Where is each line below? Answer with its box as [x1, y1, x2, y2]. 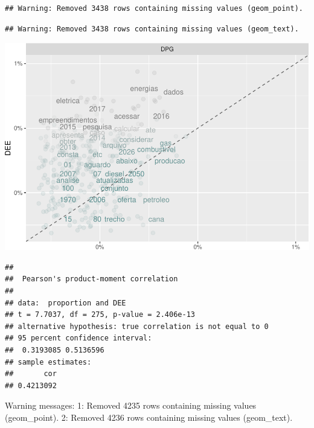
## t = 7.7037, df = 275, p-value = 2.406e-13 [5, 310, 195, 319]
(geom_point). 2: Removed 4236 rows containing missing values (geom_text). [5, 410, 293, 423]
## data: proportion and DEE [5, 298, 126, 307]
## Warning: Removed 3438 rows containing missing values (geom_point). [5, 4, 303, 13]
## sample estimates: [5, 357, 92, 366]
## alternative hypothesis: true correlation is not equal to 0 [5, 322, 269, 331]
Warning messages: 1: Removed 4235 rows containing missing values [5, 399, 257, 412]
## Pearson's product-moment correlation [5, 275, 178, 284]
